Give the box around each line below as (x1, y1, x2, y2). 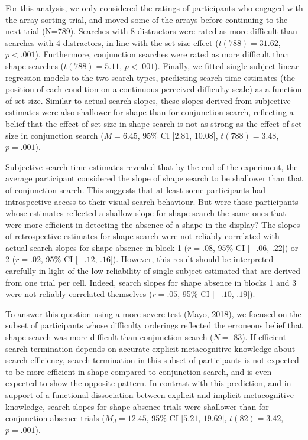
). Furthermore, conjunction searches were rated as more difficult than (35, 48, 290, 60)
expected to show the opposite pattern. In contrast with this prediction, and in (5, 377, 291, 389)
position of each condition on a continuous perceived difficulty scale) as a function (5, 83, 302, 95)
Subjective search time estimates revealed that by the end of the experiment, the (5, 160, 298, 172)
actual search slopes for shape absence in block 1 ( (5, 241, 188, 253)
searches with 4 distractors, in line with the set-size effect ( (5, 36, 219, 48)
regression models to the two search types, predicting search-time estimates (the (5, 71, 295, 83)
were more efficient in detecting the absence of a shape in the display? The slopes (5, 218, 300, 230)
